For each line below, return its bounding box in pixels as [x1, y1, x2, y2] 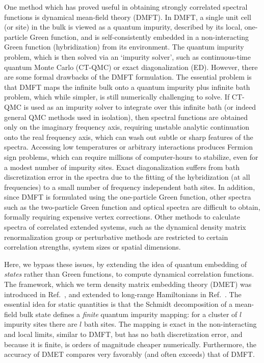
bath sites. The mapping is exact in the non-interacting [84, 319, 257, 329]
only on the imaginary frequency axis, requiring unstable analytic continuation [4, 122, 250, 132]
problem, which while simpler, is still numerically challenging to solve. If [4, 91, 230, 102]
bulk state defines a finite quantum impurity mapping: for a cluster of [19, 308, 237, 319]
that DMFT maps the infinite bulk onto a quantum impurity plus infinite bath [4, 81, 250, 92]
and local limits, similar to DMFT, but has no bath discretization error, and [4, 329, 243, 339]
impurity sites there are [4, 319, 77, 329]
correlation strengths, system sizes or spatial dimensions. [4, 241, 181, 252]
